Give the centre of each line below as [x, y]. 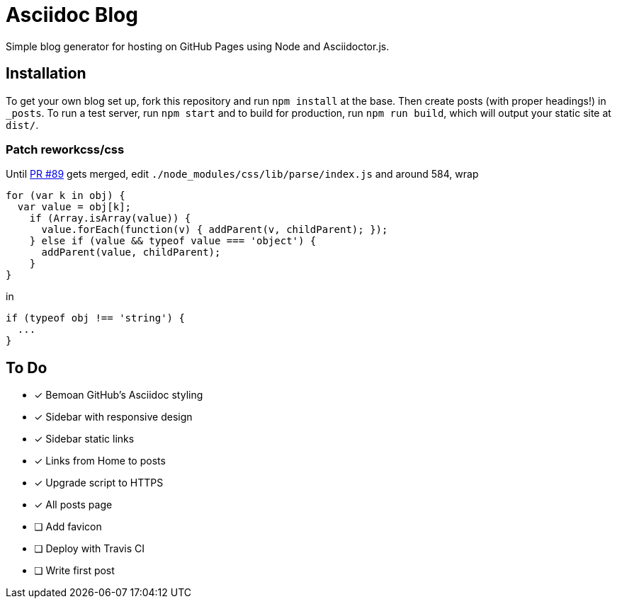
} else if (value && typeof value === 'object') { [173, 241]
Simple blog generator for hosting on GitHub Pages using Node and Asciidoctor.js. [198, 46]
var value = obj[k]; [74, 207]
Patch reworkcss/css [65, 149]
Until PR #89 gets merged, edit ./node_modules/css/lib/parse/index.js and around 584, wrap [242, 174]
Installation [46, 74]
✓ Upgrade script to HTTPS [99, 483]
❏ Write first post [74, 571]
